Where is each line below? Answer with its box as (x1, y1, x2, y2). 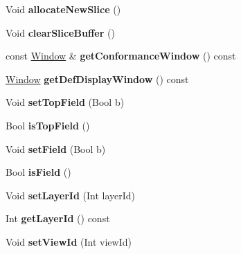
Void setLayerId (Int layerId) (6, 188, 136, 202)
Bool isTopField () (6, 118, 90, 132)
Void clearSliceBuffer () (6, 25, 115, 39)
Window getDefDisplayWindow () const (6, 71, 189, 86)
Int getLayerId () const (6, 211, 110, 226)
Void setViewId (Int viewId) (6, 234, 132, 248)
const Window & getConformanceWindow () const (6, 48, 236, 63)
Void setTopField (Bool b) (6, 95, 125, 109)
